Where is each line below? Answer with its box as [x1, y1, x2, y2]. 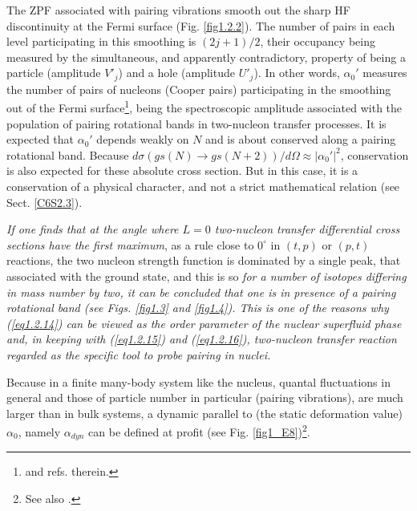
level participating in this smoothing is [6, 33, 196, 50]
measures [362, 64, 407, 81]
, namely [18, 424, 61, 440]
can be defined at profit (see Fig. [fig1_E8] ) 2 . [88, 421, 310, 440]
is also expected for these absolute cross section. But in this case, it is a [6, 162, 358, 179]
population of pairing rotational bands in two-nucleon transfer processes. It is [6, 115, 387, 132]
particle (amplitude [6, 64, 101, 81]
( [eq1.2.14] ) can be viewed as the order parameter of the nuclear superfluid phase [6, 314, 402, 331]
